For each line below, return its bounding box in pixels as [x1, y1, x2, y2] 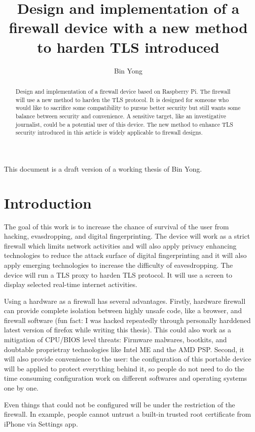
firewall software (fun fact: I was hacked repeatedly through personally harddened [4, 315, 251, 325]
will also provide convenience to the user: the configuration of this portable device [4, 354, 252, 364]
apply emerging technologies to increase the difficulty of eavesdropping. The [4, 259, 233, 270]
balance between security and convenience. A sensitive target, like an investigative [15, 111, 226, 120]
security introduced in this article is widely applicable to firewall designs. [15, 128, 203, 137]
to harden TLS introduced [37, 36, 219, 57]
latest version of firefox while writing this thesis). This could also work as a [4, 324, 231, 335]
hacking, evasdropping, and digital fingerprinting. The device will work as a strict [4, 231, 250, 241]
